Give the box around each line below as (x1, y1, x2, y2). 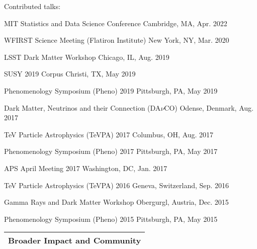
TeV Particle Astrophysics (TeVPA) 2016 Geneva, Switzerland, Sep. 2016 (4, 180, 229, 190)
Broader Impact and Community (8, 234, 141, 246)
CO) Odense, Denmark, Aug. (164, 102, 253, 113)
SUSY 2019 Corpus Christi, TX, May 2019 (4, 68, 136, 79)
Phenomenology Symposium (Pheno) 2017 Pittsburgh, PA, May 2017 (4, 146, 218, 156)
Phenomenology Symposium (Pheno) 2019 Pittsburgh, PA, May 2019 (4, 85, 218, 96)
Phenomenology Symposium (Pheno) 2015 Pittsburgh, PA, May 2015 (4, 213, 218, 224)
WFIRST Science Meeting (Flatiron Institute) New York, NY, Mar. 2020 (4, 35, 229, 45)
